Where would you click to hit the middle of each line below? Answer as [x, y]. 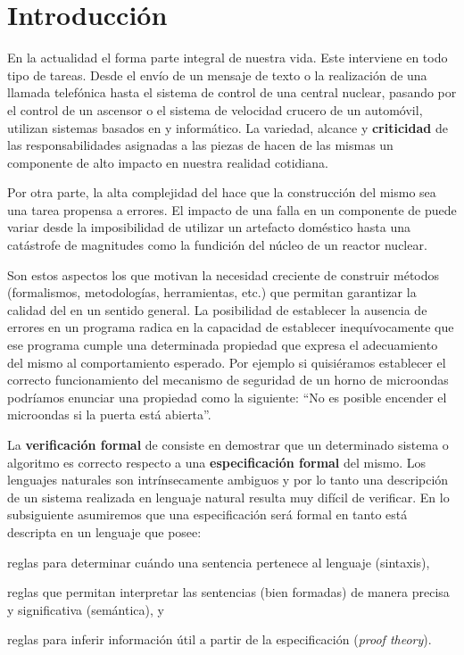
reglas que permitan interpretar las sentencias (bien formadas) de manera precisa [228, 592]
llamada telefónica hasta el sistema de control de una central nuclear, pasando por [232, 92]
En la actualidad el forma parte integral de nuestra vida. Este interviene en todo [228, 58]
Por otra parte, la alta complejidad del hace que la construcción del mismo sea [222, 192]
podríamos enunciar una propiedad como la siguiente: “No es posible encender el [227, 397]
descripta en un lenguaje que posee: [104, 531]
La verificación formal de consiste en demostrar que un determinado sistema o [228, 444]
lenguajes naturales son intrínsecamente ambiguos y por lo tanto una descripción [228, 480]
